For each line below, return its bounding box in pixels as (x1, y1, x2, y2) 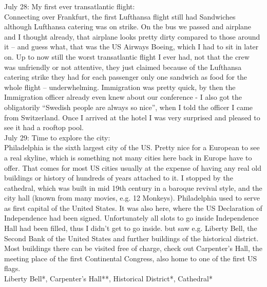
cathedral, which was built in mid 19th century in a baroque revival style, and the (4, 182, 262, 193)
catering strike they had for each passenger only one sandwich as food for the (4, 71, 247, 82)
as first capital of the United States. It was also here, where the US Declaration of (4, 202, 262, 213)
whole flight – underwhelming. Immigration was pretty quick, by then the (4, 81, 236, 92)
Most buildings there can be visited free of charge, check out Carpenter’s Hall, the (4, 243, 262, 254)
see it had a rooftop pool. (4, 122, 84, 133)
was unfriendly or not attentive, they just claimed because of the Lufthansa (4, 61, 242, 72)
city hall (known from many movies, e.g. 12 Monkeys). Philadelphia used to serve (4, 192, 260, 203)
